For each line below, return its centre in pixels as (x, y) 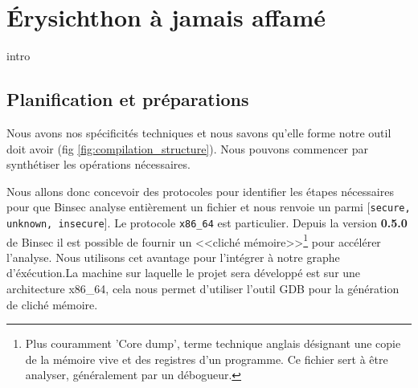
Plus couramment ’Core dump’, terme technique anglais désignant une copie (213, 343)
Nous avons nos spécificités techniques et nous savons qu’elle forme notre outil (199, 132)
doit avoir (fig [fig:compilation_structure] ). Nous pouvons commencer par (188, 148)
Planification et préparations (128, 99)
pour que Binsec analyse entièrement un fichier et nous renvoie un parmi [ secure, (209, 207)
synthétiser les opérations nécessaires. (98, 164)
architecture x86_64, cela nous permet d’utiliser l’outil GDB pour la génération (203, 289)
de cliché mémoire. (52, 304)
